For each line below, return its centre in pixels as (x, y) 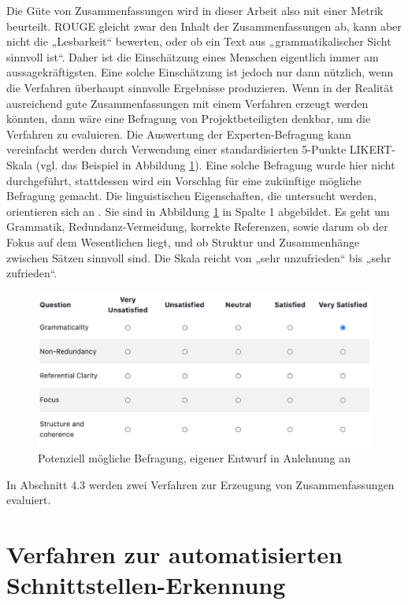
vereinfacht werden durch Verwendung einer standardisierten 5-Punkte (176, 149)
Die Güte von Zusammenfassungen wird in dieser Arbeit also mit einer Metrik (195, 10)
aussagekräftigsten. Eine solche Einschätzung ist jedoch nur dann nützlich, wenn (200, 72)
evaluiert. (29, 500)
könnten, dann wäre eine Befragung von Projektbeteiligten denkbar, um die (189, 119)
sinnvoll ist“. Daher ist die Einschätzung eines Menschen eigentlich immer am (193, 56)
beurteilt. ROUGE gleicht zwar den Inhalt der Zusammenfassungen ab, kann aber (204, 26)
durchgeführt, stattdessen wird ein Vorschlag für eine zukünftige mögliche (184, 180)
